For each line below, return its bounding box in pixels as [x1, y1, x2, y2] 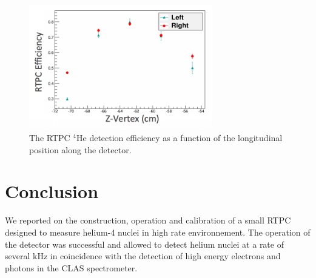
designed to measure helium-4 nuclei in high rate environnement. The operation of [5, 225, 311, 238]
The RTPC [29, 131, 70, 144]
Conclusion [5, 179, 99, 204]
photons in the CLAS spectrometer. [5, 261, 138, 274]
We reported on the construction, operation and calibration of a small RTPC [5, 214, 291, 227]
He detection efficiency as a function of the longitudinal [76, 131, 283, 144]
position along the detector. [29, 143, 132, 156]
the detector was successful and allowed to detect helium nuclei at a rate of [5, 237, 284, 250]
